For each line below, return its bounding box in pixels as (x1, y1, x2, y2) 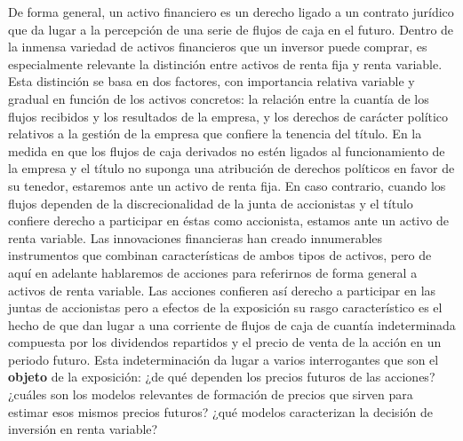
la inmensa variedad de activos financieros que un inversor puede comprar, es (8, 37, 427, 56)
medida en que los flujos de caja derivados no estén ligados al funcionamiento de (8, 141, 445, 160)
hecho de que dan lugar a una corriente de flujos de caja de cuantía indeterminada (8, 315, 456, 334)
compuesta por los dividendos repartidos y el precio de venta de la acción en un (8, 333, 442, 351)
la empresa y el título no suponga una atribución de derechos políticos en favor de (8, 159, 455, 177)
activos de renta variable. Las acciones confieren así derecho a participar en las (8, 280, 436, 299)
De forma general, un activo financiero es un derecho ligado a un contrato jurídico (8, 3, 454, 20)
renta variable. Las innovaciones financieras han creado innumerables (8, 228, 383, 247)
